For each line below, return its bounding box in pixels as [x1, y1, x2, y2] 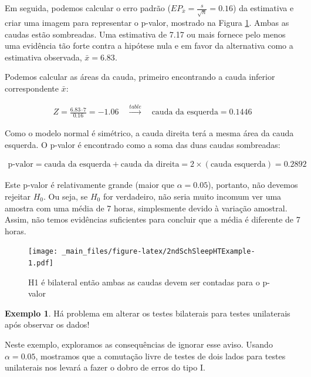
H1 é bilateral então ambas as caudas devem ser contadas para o [28, 275, 260, 288]
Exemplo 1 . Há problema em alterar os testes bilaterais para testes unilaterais [5, 307, 290, 319]
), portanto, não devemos [208, 179, 298, 191]
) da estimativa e [233, 2, 294, 14]
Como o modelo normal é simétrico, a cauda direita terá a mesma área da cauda [5, 127, 294, 139]
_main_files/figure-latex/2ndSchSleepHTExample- [62, 247, 255, 256]
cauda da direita [120, 160, 180, 169]
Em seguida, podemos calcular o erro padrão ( [5, 2, 171, 14]
